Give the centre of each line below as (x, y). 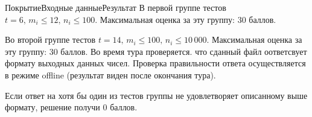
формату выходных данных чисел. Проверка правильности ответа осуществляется (155, 63)
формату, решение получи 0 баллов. (71, 107)
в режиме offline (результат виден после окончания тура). (110, 74)
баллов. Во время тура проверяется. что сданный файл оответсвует (184, 51)
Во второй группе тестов (50, 40)
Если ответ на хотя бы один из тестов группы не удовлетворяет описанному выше (156, 95)
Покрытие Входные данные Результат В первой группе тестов (116, 7)
